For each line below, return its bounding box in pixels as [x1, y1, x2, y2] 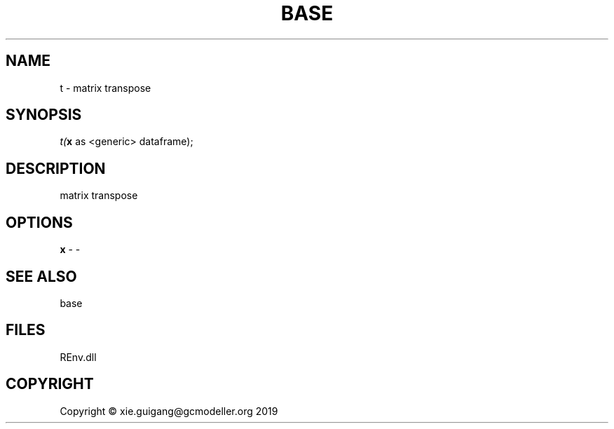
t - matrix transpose [60, 81, 151, 94]
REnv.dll [60, 350, 97, 363]
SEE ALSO [6, 267, 77, 285]
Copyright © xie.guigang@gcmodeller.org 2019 [60, 404, 278, 417]
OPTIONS [6, 213, 73, 231]
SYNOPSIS [6, 106, 82, 124]
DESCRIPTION [6, 159, 106, 177]
